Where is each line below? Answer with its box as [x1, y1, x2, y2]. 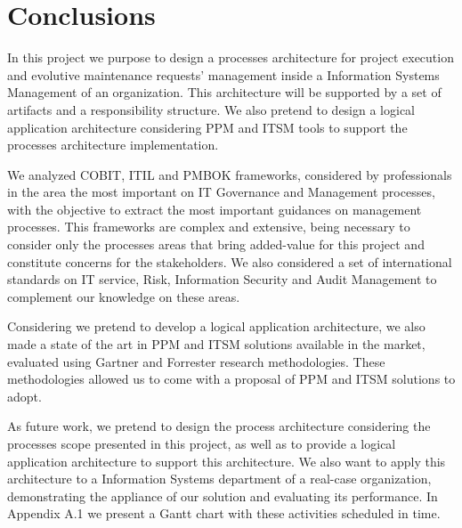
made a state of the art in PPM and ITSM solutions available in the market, [7, 335, 426, 353]
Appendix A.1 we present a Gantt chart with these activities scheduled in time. [7, 504, 441, 523]
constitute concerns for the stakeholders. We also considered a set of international [7, 252, 452, 271]
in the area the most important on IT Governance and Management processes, [7, 183, 435, 201]
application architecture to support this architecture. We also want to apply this [7, 451, 446, 470]
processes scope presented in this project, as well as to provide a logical [7, 435, 396, 452]
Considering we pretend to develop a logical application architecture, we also [7, 317, 426, 336]
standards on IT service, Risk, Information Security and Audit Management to [7, 270, 437, 288]
